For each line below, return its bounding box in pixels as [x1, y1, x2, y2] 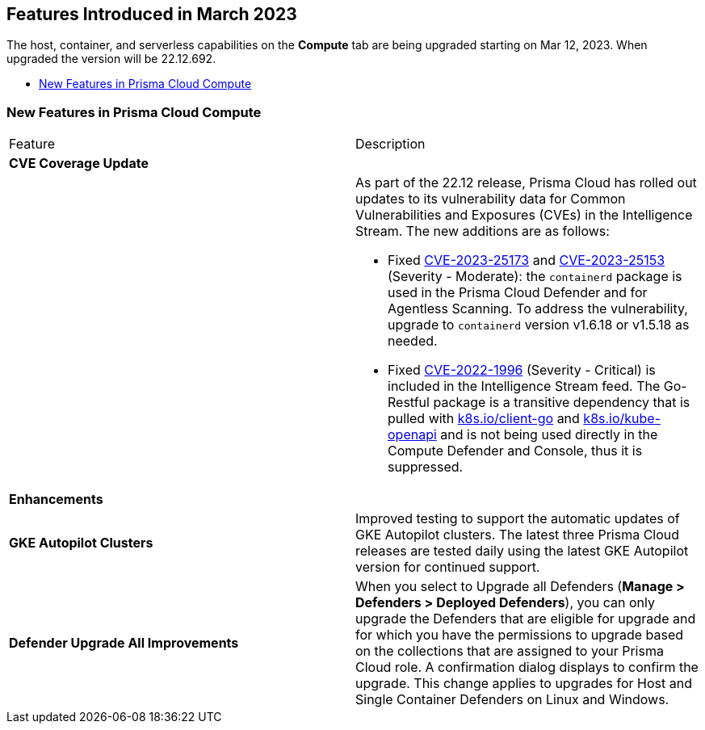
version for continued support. [355, 559, 540, 576]
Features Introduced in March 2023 [6, 4, 297, 24]
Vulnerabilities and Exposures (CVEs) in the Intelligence [355, 207, 693, 224]
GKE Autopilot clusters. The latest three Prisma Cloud [355, 527, 680, 543]
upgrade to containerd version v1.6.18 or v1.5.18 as [388, 317, 690, 334]
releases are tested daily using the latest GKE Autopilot [355, 543, 689, 560]
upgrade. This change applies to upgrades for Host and [355, 675, 692, 692]
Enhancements [9, 491, 103, 508]
